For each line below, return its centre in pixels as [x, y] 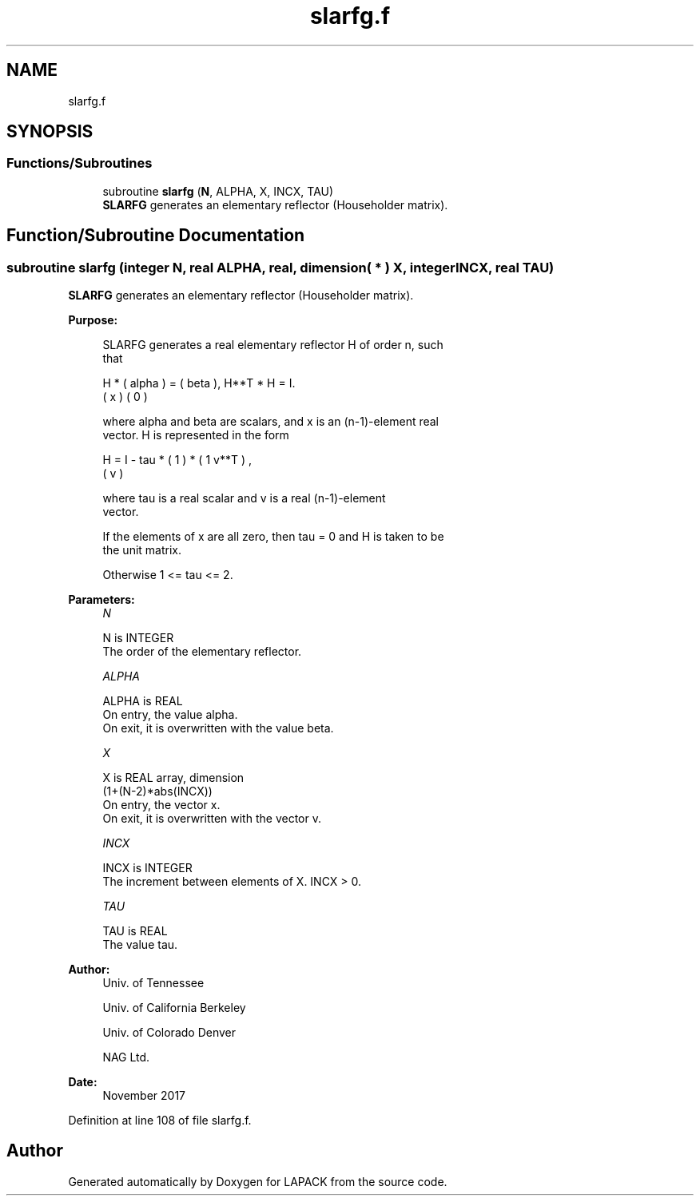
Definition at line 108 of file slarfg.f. [160, 1121]
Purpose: [93, 320]
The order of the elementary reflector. [202, 652]
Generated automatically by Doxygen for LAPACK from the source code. [258, 1181]
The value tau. [140, 945]
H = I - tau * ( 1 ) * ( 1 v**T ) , [177, 460]
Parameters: [101, 600]
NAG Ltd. [126, 1057]
